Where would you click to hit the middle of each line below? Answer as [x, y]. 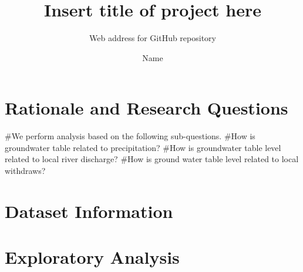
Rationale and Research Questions [147, 108]
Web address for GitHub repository [153, 38]
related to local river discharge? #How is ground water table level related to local [152, 159]
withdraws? [25, 171]
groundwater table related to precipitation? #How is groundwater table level [143, 147]
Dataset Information [89, 211]
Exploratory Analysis [92, 257]
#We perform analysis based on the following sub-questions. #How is [130, 136]
